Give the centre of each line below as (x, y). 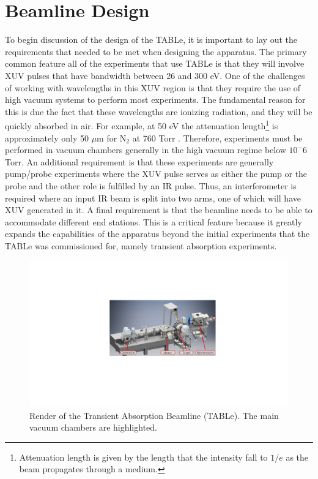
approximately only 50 (47, 138)
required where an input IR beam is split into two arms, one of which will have (153, 198)
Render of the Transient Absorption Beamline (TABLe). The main (154, 415)
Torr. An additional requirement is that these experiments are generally (139, 161)
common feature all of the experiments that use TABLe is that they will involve (155, 63)
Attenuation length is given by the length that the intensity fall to (143, 457)
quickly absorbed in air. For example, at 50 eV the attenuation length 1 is (142, 125)
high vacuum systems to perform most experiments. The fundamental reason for (155, 100)
